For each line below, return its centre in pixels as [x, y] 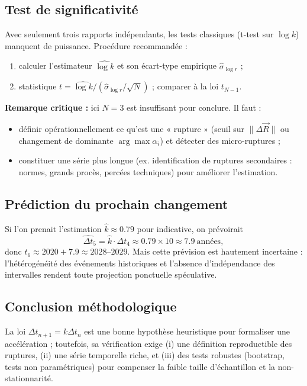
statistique [38, 86]
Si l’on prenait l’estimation [53, 228]
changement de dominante [66, 140]
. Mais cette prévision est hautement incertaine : [215, 251]
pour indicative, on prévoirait [190, 228]
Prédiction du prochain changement [117, 203]
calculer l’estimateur [55, 65]
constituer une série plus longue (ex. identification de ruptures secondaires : [155, 160]
